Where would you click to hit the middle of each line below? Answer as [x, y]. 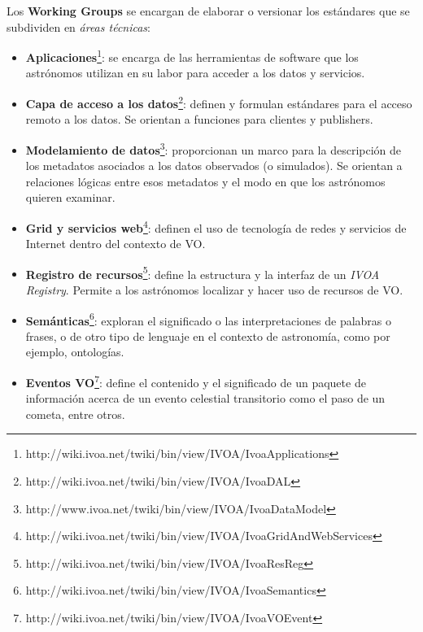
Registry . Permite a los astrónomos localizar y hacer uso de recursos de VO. [214, 290]
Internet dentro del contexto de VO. [116, 244]
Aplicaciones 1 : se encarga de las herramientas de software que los [192, 56]
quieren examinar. [70, 197]
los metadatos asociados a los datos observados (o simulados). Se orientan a [214, 166]
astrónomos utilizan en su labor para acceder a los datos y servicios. [195, 73]
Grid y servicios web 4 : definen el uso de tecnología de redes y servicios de [216, 226]
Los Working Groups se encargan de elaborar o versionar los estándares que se [208, 11]
